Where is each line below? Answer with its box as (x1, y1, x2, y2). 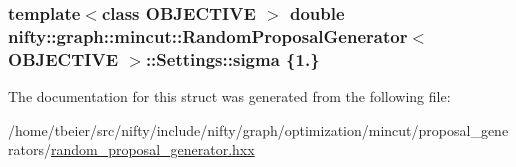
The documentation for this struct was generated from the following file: (8, 86, 451, 107)
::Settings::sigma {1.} (145, 46, 320, 71)
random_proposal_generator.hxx (50, 139, 255, 160)
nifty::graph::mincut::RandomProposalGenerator (8, 23, 408, 48)
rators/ (8, 139, 51, 160)
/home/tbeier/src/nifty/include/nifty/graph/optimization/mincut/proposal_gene (8, 119, 509, 140)
